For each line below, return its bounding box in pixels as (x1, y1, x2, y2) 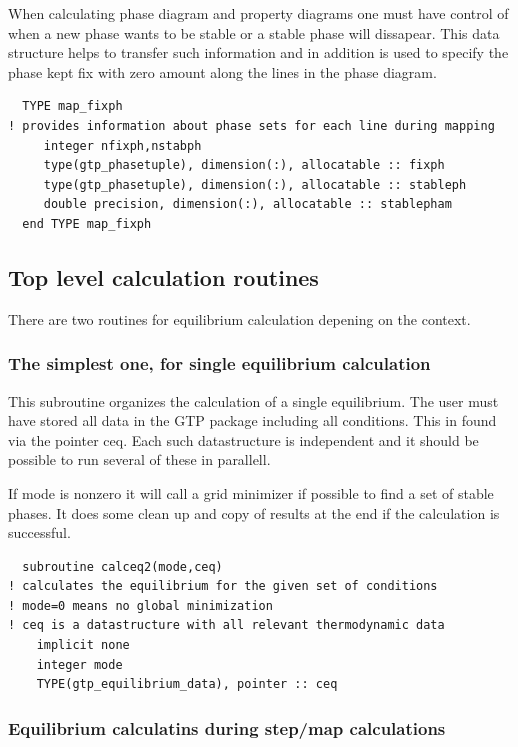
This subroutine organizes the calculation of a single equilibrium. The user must (8, 390, 499, 411)
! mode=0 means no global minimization (8, 598, 273, 613)
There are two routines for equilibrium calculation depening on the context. (8, 308, 471, 329)
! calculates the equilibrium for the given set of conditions (8, 579, 438, 594)
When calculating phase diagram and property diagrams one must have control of (8, 3, 509, 23)
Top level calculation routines (8, 261, 319, 292)
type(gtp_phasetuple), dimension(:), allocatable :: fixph (43, 158, 445, 173)
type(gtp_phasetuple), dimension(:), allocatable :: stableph (43, 177, 467, 192)
